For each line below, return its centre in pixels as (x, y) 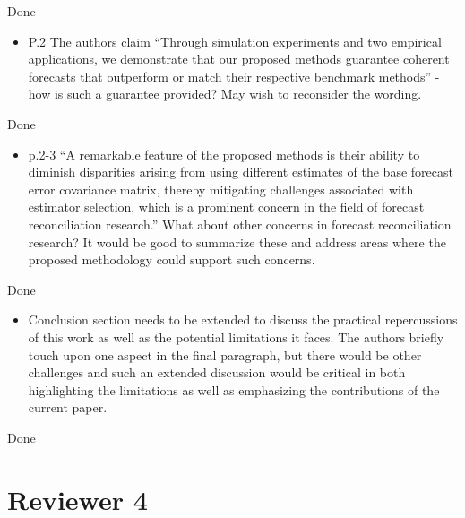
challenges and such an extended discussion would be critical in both (217, 372)
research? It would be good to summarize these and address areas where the (237, 242)
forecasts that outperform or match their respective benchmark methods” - (234, 76)
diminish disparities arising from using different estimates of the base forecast (241, 172)
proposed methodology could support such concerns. (172, 259)
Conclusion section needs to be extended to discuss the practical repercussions (243, 319)
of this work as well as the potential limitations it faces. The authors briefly (236, 337)
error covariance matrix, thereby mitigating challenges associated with (221, 189)
